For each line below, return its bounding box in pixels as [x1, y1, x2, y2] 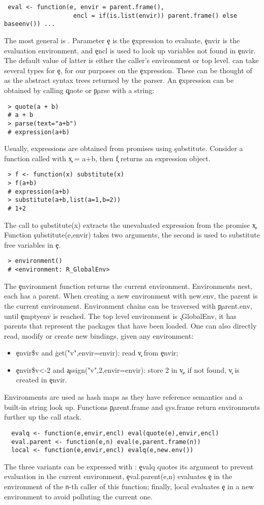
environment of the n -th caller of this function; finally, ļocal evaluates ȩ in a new [4, 481, 254, 491]
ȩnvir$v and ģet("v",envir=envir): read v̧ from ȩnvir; [16, 347, 179, 358]
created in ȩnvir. [16, 374, 67, 385]
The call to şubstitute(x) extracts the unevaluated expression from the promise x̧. [4, 219, 258, 230]
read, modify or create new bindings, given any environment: [4, 330, 194, 341]
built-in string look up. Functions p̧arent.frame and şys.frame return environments [4, 401, 260, 412]
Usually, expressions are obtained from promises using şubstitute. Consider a [4, 143, 243, 154]
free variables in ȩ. [4, 239, 61, 250]
